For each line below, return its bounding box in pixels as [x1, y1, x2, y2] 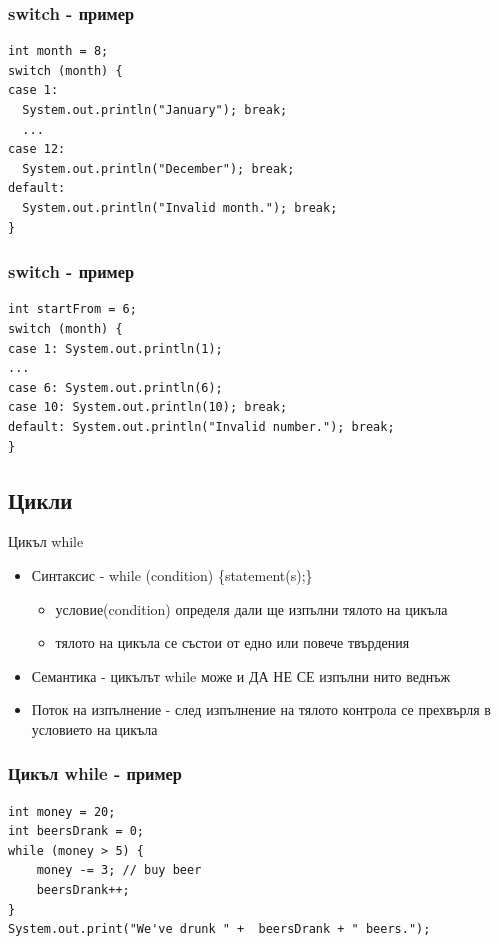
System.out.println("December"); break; [22, 161, 295, 176]
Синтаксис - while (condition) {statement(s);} [31, 564, 313, 585]
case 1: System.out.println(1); [8, 341, 223, 356]
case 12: [8, 142, 66, 157]
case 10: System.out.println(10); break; [8, 400, 288, 415]
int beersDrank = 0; [8, 824, 145, 839]
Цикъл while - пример [8, 761, 182, 786]
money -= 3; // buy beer [36, 863, 202, 878]
